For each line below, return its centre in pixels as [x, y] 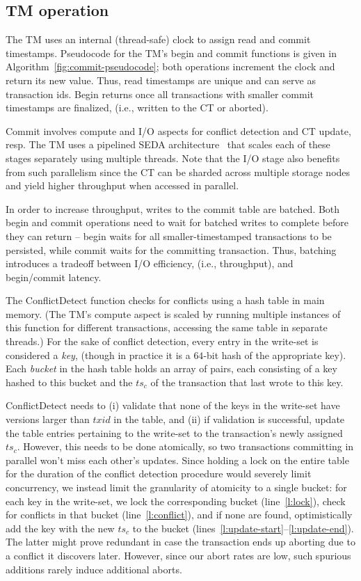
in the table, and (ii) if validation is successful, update [229, 419]
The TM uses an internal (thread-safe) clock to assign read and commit [158, 39]
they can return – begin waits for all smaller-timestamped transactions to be [169, 236]
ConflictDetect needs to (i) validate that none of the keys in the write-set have [173, 405]
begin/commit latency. [54, 277]
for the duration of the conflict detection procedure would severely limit [159, 473]
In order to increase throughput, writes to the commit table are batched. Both [173, 208]
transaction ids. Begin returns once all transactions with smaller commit [160, 94]
